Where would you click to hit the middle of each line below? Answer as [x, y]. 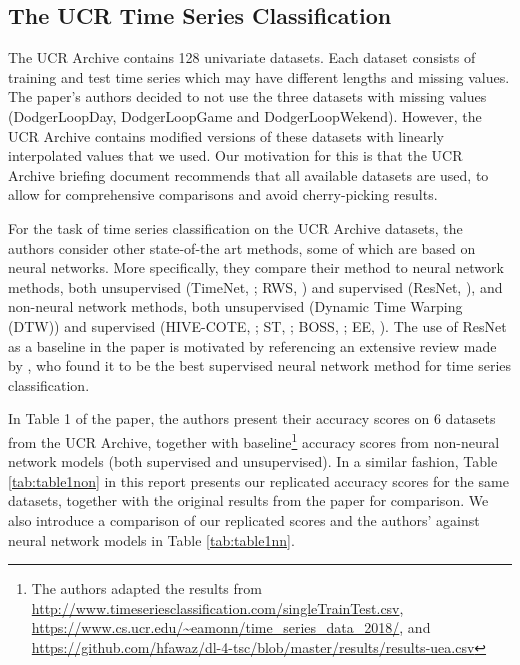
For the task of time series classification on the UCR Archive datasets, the [235, 227]
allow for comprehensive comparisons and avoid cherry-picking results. [223, 194]
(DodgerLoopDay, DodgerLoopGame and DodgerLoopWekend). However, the [245, 115]
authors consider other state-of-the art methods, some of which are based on [242, 247]
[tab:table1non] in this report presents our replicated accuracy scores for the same [258, 480]
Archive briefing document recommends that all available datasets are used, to [248, 174]
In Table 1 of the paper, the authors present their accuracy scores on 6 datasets [252, 418]
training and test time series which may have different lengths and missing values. [259, 76]
